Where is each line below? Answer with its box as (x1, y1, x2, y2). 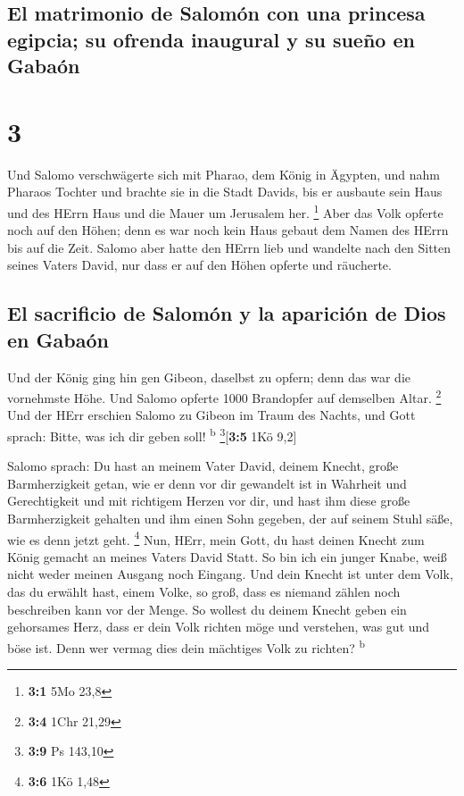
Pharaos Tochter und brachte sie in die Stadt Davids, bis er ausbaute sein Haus (7, 182, 443, 201)
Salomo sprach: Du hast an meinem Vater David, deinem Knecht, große (7, 457, 399, 475)
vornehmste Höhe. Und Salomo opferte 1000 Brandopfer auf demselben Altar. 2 (7, 386, 442, 406)
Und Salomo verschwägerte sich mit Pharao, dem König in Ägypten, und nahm (7, 164, 441, 183)
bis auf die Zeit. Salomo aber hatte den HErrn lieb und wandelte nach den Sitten (7, 238, 452, 256)
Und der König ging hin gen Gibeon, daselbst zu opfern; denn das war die (7, 367, 410, 386)
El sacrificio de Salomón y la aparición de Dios (7, 299, 446, 327)
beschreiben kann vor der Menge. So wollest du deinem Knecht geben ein (7, 599, 407, 618)
